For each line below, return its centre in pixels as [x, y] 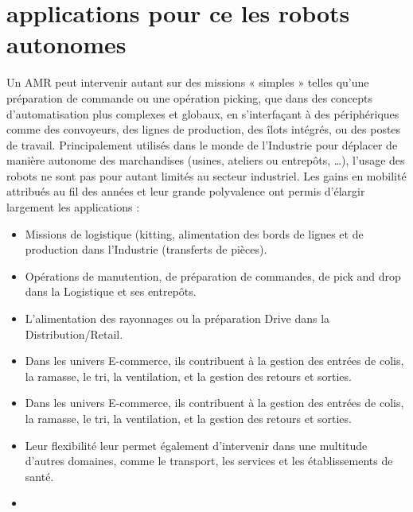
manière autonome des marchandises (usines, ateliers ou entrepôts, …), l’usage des [206, 160]
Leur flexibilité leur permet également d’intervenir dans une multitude [196, 445]
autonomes [66, 44]
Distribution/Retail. [74, 334]
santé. [39, 476]
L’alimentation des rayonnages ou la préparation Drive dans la [177, 318]
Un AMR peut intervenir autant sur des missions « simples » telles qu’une [188, 82]
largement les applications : [73, 207]
